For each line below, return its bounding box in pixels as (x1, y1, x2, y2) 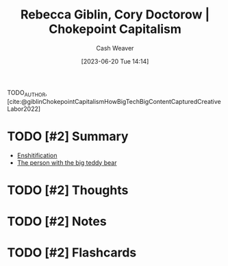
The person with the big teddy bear (16, 158, 117, 167)
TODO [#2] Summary (7, 129, 129, 144)
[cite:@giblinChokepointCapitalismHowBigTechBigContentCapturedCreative (7, 97, 221, 105)
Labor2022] (7, 105, 41, 113)
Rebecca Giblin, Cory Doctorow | (20, 7, 210, 23)
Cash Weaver (96, 44, 134, 52)
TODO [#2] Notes (7, 214, 107, 229)
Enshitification (16, 151, 58, 159)
